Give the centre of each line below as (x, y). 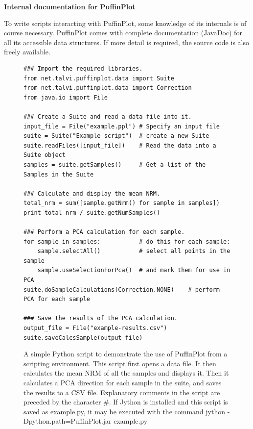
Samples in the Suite (59, 174)
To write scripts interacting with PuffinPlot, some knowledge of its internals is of (125, 23)
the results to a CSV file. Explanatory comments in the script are (122, 392)
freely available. (27, 52)
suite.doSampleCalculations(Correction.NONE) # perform (122, 290)
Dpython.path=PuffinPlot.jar (68, 421)
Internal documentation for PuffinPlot (70, 6)
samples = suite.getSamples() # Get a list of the (115, 164)
